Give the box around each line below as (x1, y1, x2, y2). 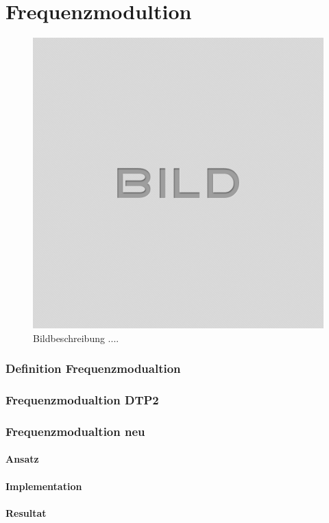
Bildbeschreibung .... (33, 330, 119, 345)
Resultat (5, 505, 47, 520)
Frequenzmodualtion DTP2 (5, 391, 159, 409)
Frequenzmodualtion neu (5, 422, 145, 439)
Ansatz (5, 452, 39, 466)
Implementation (5, 478, 82, 493)
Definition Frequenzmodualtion (5, 360, 181, 377)
